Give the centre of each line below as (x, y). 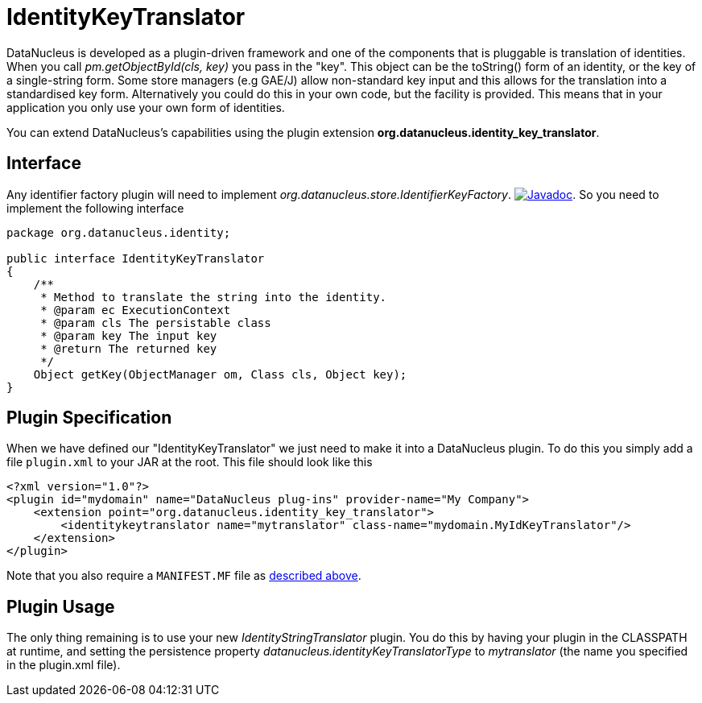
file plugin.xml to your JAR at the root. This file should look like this (190, 462)
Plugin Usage (61, 606)
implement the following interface (95, 208)
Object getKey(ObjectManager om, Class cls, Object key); (220, 374)
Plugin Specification (89, 418)
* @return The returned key (129, 348)
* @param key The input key (129, 335)
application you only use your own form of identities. (146, 107)
